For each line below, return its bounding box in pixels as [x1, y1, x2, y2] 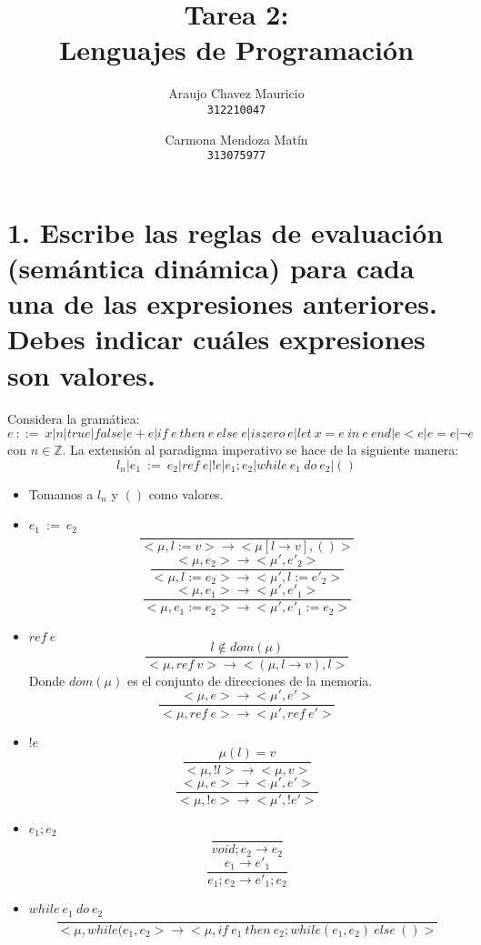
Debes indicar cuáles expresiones [7, 320, 426, 357]
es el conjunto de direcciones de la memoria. [126, 670, 373, 689]
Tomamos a [28, 484, 94, 503]
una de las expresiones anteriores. [7, 285, 437, 322]
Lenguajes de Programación [58, 31, 415, 68]
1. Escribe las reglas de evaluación [7, 213, 444, 250]
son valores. [7, 356, 155, 393]
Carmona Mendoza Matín [165, 129, 308, 148]
